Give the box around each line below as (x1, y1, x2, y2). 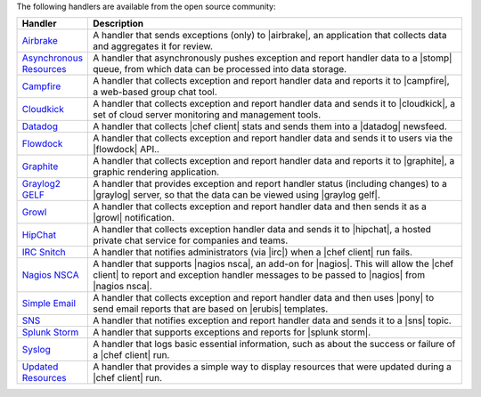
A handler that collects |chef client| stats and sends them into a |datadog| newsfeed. (93, 120, 447, 133)
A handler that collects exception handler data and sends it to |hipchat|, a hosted (93, 223, 432, 236)
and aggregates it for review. (93, 40, 214, 53)
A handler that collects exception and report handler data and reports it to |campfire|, (93, 75, 450, 87)
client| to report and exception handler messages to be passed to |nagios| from (93, 269, 426, 281)
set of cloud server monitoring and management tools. (93, 109, 321, 121)
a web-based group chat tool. (93, 85, 217, 98)
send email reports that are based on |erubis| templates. (93, 303, 329, 315)
